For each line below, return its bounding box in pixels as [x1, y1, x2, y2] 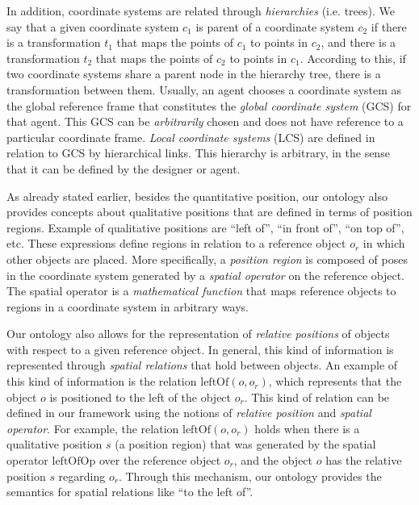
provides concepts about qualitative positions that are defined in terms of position [6, 203, 413, 220]
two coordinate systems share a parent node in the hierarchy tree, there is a [6, 65, 381, 82]
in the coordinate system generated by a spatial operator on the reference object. [6, 266, 404, 283]
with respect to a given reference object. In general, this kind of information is [6, 340, 394, 357]
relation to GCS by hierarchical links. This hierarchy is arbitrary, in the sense [6, 144, 390, 161]
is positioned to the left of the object [49, 388, 232, 405]
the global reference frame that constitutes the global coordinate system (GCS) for [6, 97, 412, 114]
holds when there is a [254, 419, 360, 436]
